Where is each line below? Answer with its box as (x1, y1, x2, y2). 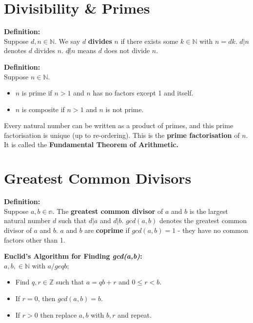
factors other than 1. (4, 234, 65, 245)
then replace (40, 309, 77, 320)
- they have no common (177, 225, 248, 235)
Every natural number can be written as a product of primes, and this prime (4, 120, 234, 131)
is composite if (21, 104, 65, 114)
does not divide (104, 45, 150, 56)
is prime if (21, 88, 52, 98)
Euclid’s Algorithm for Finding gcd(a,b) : (4, 251, 142, 261)
